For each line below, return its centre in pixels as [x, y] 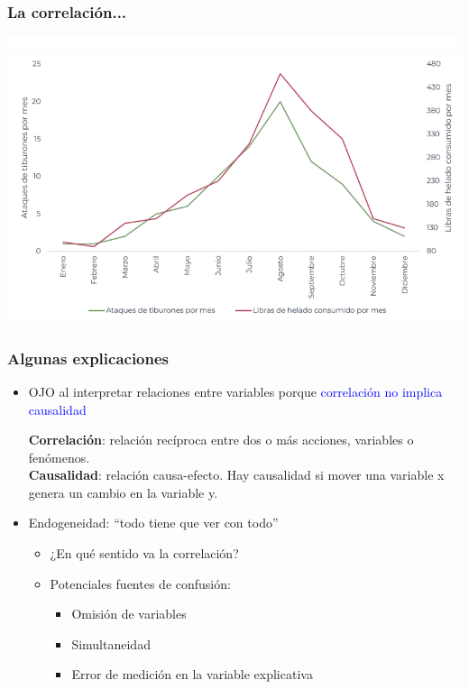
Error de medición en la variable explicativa [192, 674]
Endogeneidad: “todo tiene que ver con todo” [153, 523]
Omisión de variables [129, 614]
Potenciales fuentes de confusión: [140, 583]
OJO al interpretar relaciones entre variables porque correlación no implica [235, 391]
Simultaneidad [111, 643]
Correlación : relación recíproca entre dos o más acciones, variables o [221, 440]
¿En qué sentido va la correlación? [144, 553]
